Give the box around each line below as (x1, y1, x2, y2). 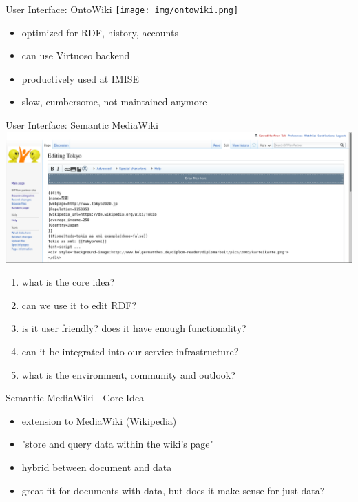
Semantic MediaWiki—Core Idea (6, 390, 145, 405)
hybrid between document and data (21, 459, 172, 474)
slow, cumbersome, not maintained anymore (21, 94, 207, 109)
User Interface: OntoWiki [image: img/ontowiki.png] (6, 2, 239, 16)
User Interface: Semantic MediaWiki (6, 118, 158, 132)
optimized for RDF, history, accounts (21, 25, 178, 39)
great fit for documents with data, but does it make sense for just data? (21, 483, 325, 497)
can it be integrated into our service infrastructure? (21, 344, 239, 358)
